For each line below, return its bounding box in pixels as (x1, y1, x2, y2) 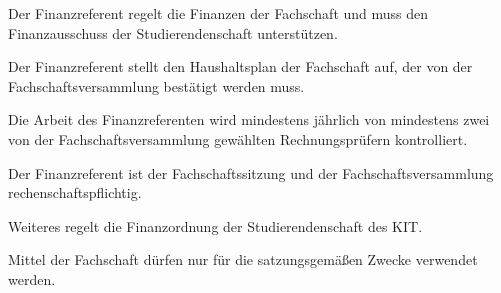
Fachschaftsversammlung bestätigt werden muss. (8, 75, 305, 96)
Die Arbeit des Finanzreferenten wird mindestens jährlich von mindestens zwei (8, 109, 490, 130)
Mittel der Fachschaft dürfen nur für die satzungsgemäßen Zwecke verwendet (8, 249, 478, 270)
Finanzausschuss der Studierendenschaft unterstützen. (8, 22, 338, 43)
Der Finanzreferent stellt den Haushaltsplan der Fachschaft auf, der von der (8, 56, 473, 77)
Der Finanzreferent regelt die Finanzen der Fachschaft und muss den (8, 3, 429, 23)
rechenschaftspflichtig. (8, 182, 142, 203)
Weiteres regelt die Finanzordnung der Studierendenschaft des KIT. (8, 215, 423, 236)
